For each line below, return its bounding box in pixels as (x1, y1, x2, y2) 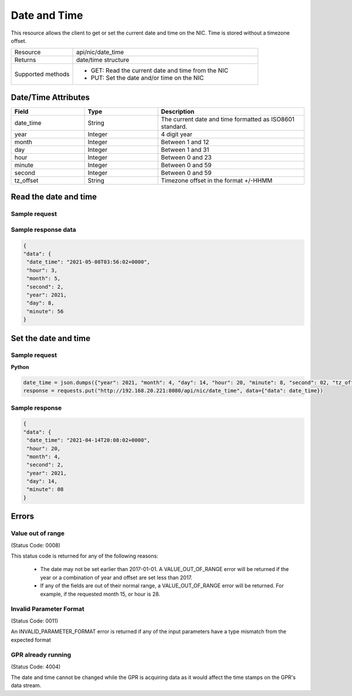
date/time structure (76, 56, 129, 64)
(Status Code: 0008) (11, 542, 61, 549)
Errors (11, 511, 35, 522)
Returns (14, 56, 36, 64)
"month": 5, (26, 275, 61, 282)
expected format (11, 636, 51, 643)
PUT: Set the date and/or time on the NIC (90, 74, 204, 82)
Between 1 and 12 (161, 138, 209, 146)
